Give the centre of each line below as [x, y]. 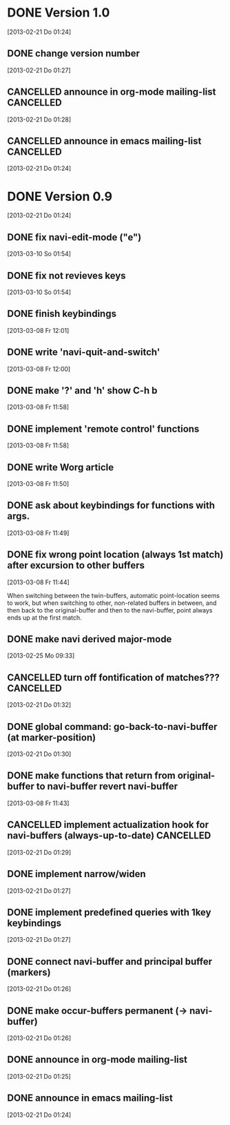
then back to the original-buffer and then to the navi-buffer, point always [110, 610]
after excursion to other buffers [76, 565]
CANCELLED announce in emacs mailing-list [104, 141]
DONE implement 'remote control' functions [103, 429]
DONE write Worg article [61, 467]
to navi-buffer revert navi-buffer [107, 786]
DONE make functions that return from [91, 776]
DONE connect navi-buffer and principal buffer [109, 961]
